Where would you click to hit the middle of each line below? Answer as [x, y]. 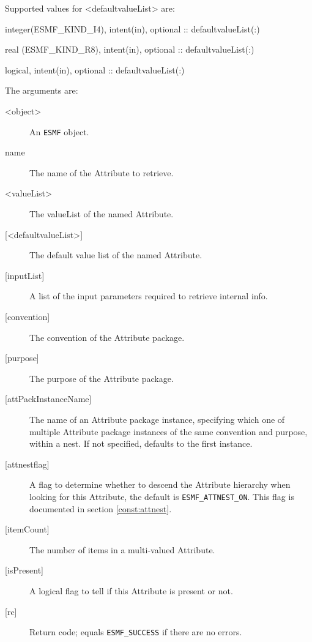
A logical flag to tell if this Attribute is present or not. [131, 590]
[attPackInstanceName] [48, 399]
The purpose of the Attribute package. [102, 378]
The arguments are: [42, 90]
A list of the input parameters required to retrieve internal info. [149, 296]
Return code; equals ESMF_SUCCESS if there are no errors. [136, 632]
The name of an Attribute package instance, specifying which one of [157, 419]
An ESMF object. [59, 131]
